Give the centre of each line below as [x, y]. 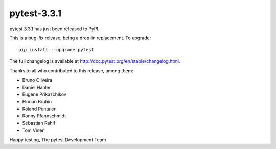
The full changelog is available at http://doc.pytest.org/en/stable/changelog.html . [95, 61]
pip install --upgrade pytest [56, 50]
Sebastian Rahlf [39, 123]
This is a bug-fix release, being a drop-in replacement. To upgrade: [80, 38]
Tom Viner [33, 130]
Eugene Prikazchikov [44, 94]
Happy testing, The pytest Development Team [58, 140]
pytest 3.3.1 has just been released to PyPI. [54, 29]
